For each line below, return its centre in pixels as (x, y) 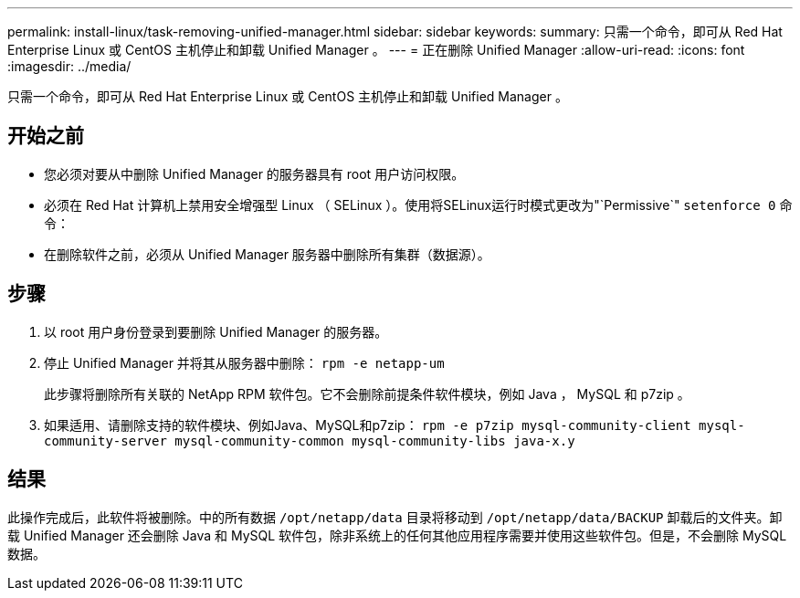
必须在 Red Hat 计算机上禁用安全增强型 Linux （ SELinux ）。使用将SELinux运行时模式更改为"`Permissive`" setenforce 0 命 (418, 205)
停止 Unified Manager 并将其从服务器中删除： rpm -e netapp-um (244, 362)
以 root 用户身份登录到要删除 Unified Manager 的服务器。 (216, 331)
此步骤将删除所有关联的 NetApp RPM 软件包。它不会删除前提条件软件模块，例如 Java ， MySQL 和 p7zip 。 (367, 393)
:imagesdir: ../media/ (69, 66)
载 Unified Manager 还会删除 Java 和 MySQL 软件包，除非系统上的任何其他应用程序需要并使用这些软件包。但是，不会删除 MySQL (397, 535)
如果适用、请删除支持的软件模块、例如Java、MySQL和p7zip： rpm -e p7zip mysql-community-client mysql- (395, 425)
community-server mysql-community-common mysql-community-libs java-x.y (310, 441)
